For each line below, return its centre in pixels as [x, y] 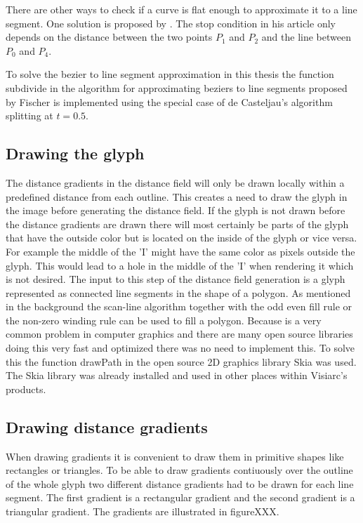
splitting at [29, 115]
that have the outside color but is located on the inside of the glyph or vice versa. [181, 238]
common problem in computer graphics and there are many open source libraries [179, 334]
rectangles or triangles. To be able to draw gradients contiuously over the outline [179, 470]
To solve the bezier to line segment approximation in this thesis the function [170, 74]
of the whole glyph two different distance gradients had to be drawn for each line [180, 483]
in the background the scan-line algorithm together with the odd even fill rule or [179, 306]
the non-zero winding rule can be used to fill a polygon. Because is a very [164, 320]
